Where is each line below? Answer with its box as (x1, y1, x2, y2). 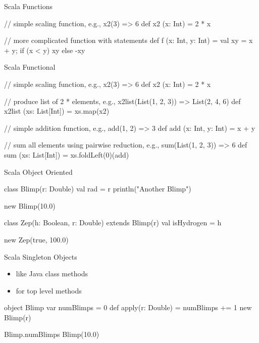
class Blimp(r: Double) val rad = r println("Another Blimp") (4, 183, 191, 194)
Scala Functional (4, 62, 56, 72)
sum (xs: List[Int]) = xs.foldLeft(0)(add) (4, 149, 129, 160)
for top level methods (16, 285, 82, 296)
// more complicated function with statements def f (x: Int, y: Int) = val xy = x (4, 35, 253, 45)
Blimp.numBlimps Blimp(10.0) (4, 329, 99, 339)
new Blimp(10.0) (4, 200, 56, 211)
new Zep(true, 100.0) (4, 234, 69, 244)
